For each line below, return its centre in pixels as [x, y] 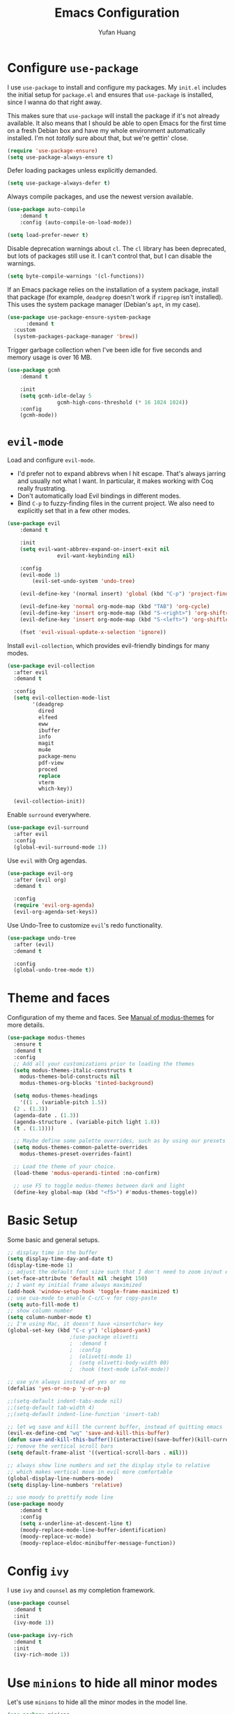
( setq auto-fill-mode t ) [43, 1304]
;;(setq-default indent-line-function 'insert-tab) [84, 1414]
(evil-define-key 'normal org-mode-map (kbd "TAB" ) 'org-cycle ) [115, 607]
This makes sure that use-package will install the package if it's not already [114, 115]
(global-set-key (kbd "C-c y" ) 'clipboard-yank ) [79, 1330]
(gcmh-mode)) [39, 415]
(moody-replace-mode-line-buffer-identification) [93, 1530]
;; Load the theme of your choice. [65, 1167]
